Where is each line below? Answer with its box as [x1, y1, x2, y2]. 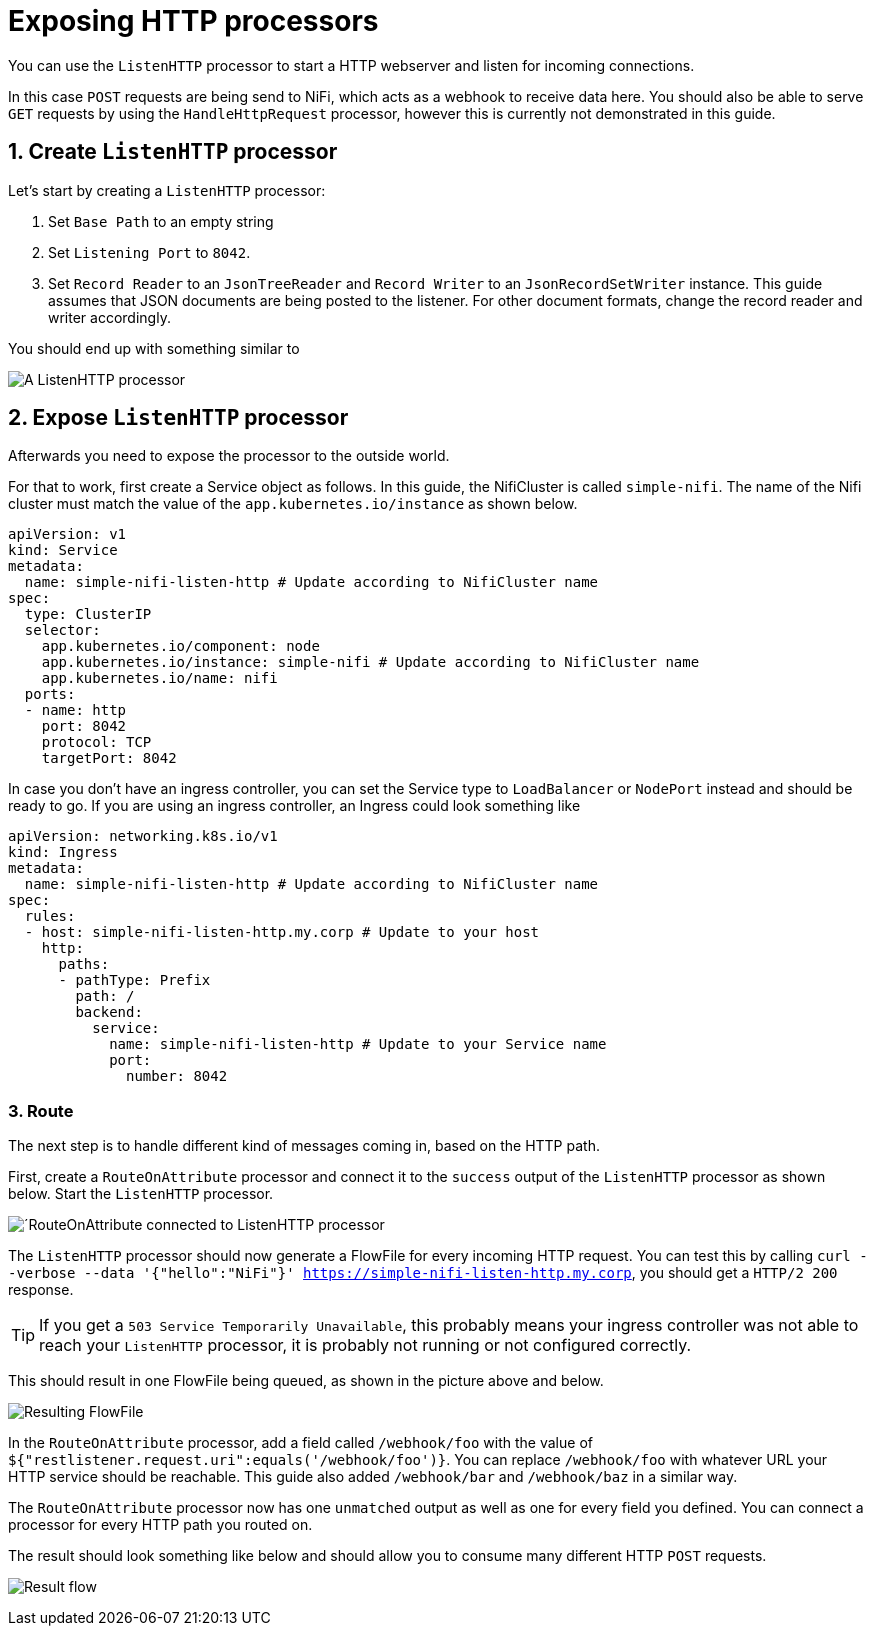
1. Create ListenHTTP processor [8, 139, 338, 165]
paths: [58, 956, 110, 973]
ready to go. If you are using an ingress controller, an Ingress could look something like [8, 797, 581, 815]
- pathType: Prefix [58, 972, 211, 989]
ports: [24, 686, 76, 703]
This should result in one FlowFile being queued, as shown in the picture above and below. [8, 1372, 604, 1390]
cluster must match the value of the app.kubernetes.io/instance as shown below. [8, 495, 578, 513]
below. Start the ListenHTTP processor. [8, 1185, 274, 1203]
